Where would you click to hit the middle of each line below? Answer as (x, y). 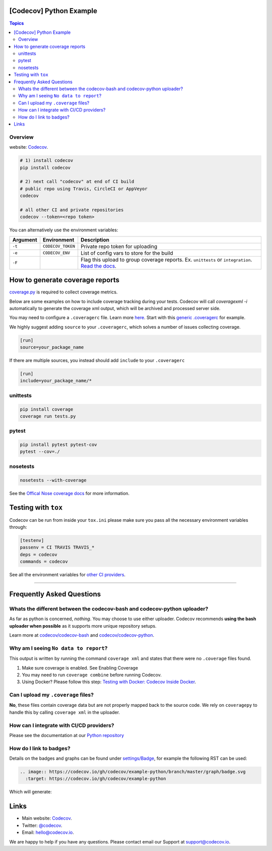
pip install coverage (47, 409)
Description (95, 239)
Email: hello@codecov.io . (48, 832)
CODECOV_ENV (57, 253)
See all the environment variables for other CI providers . (67, 575)
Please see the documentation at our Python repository (67, 735)
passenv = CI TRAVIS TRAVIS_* (57, 548)
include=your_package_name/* (56, 381)
